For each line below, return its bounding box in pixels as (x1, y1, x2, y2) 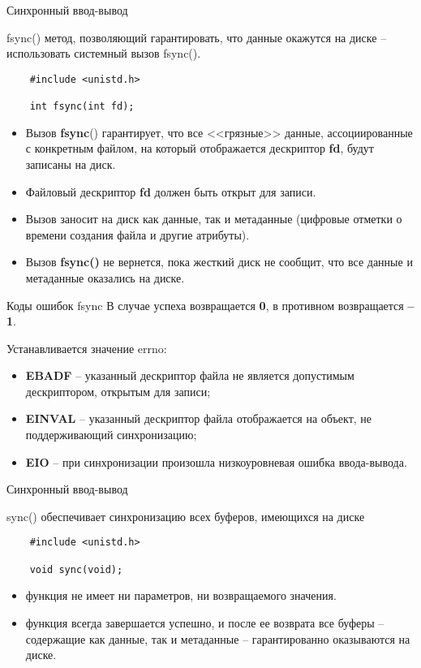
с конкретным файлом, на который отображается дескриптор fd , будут (25, 140, 374, 157)
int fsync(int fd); (29, 101, 135, 113)
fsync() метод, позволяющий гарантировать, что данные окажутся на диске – (6, 28, 387, 45)
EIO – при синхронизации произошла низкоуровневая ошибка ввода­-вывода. (25, 453, 407, 470)
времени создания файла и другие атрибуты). (25, 226, 250, 243)
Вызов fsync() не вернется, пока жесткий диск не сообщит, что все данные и (25, 253, 413, 270)
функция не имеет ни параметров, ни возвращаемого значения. (25, 587, 337, 604)
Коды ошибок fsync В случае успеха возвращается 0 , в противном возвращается (6, 296, 404, 313)
